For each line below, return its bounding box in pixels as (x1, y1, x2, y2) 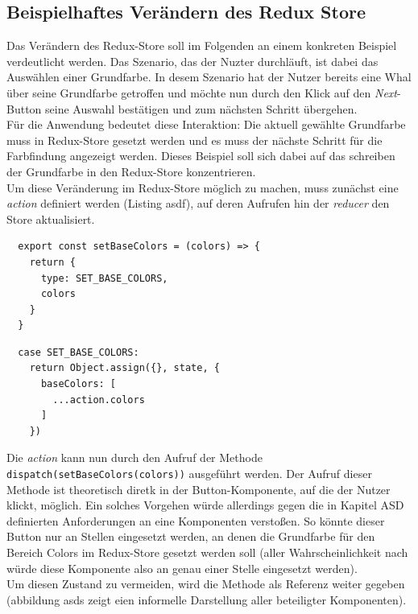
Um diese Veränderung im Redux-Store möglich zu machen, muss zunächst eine (6, 179, 399, 196)
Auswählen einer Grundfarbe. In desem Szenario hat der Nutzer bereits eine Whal (6, 68, 412, 85)
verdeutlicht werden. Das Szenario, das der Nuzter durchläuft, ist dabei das (6, 52, 379, 69)
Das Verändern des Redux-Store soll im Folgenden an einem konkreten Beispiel (6, 37, 397, 54)
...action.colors (52, 394, 145, 406)
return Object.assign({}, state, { (29, 362, 220, 374)
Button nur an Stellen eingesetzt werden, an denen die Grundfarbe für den (6, 528, 375, 545)
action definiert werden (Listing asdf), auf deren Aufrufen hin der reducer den (6, 195, 390, 212)
